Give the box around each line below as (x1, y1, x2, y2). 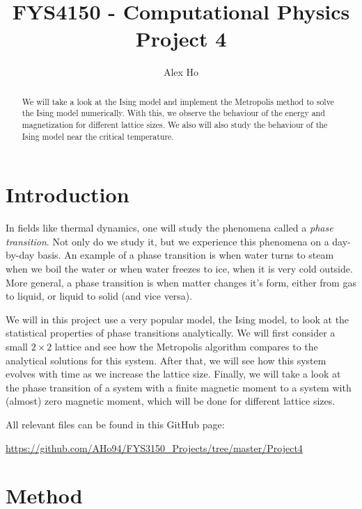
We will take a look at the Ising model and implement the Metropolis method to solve (22, 95, 334, 107)
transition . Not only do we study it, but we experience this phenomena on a (6, 234, 329, 248)
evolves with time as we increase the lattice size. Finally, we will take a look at (6, 366, 341, 381)
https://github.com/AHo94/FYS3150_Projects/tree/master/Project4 (6, 440, 303, 455)
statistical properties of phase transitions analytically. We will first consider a (6, 325, 336, 340)
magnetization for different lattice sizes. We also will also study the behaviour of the (22, 119, 328, 131)
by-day (6, 248, 35, 262)
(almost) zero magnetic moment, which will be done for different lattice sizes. (6, 394, 336, 408)
